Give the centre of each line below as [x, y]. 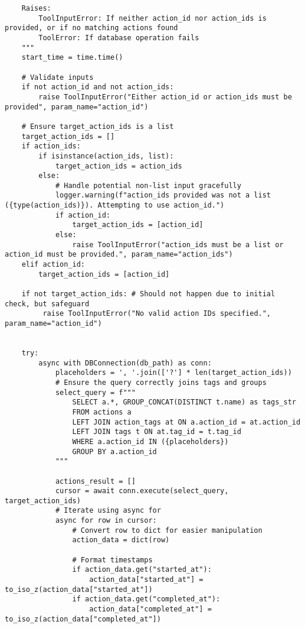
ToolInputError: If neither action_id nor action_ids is [152, 18]
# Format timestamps [112, 560]
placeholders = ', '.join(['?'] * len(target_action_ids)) [173, 373]
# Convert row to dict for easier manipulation [167, 530]
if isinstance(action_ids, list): [106, 156]
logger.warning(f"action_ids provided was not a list [163, 195]
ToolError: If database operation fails [119, 38]
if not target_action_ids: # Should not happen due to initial [148, 294]
